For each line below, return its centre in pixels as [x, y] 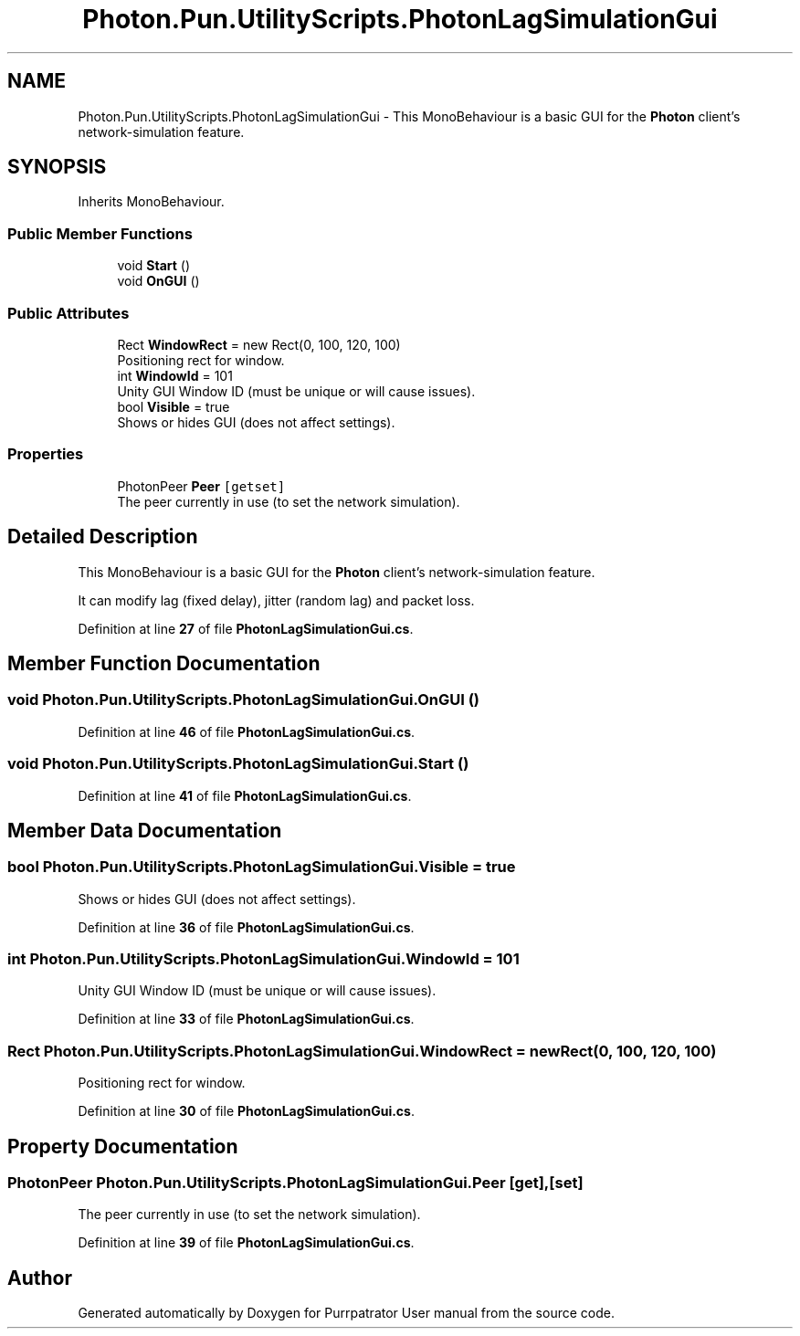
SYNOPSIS [57, 167]
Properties [46, 454]
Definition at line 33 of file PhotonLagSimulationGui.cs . [246, 1019]
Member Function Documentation [164, 663]
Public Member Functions [100, 233]
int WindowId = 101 [175, 375]
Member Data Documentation [145, 830]
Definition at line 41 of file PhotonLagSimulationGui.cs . [245, 795]
